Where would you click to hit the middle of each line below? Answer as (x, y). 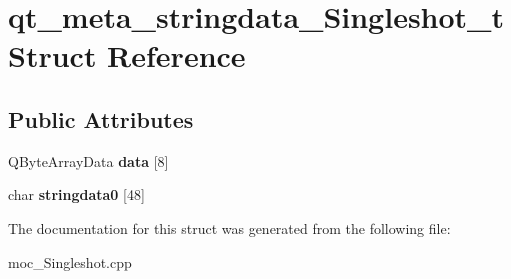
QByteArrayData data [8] (88, 160)
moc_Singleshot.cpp (70, 261)
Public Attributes (101, 118)
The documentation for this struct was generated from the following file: (229, 227)
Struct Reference (127, 55)
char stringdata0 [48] (76, 194)
